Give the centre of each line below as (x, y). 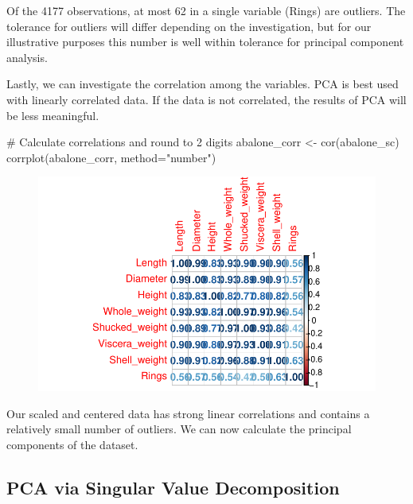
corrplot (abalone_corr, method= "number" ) (111, 157)
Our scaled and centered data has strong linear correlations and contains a (188, 413)
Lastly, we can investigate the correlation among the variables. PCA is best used (203, 84)
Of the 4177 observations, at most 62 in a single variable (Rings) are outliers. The (206, 10)
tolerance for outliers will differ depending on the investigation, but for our (189, 26)
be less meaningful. (53, 115)
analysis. (27, 57)
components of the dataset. (72, 444)
